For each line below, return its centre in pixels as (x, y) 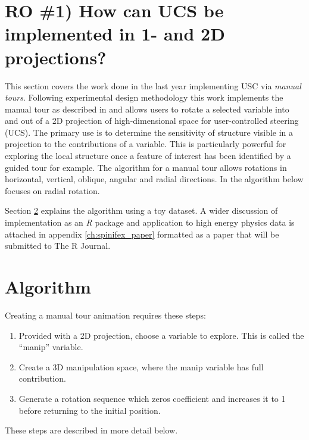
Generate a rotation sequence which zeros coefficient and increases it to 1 (152, 398)
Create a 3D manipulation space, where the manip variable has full (141, 366)
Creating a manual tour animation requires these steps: (106, 315)
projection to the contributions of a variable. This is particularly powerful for (146, 144)
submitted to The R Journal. (58, 246)
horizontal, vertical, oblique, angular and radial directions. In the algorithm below (154, 179)
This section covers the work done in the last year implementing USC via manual (153, 85)
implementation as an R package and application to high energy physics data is (150, 222)
